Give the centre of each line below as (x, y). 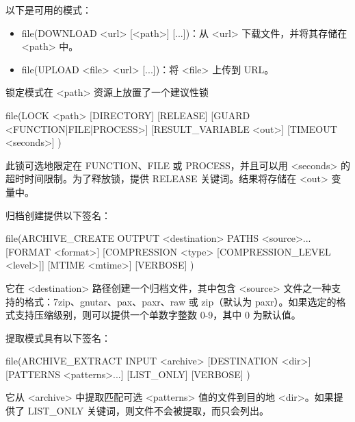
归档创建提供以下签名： (58, 215)
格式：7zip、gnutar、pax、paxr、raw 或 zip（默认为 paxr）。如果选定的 (180, 301)
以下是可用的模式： (49, 10)
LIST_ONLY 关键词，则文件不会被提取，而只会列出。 (148, 411)
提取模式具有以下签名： (58, 337)
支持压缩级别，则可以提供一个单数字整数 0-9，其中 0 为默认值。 (158, 315)
